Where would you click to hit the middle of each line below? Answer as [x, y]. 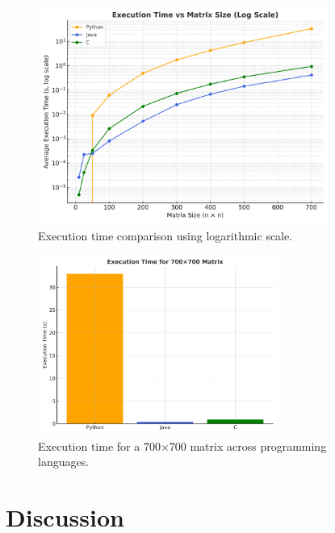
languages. [64, 462]
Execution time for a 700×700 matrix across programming [182, 446]
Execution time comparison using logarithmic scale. [165, 235]
